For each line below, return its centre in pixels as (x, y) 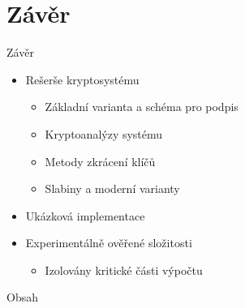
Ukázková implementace (85, 215)
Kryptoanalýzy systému (104, 133)
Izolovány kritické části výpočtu (124, 269)
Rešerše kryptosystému (82, 79)
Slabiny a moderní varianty (112, 188)
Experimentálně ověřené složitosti (109, 243)
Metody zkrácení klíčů (100, 161)
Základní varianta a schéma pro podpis (142, 107)
